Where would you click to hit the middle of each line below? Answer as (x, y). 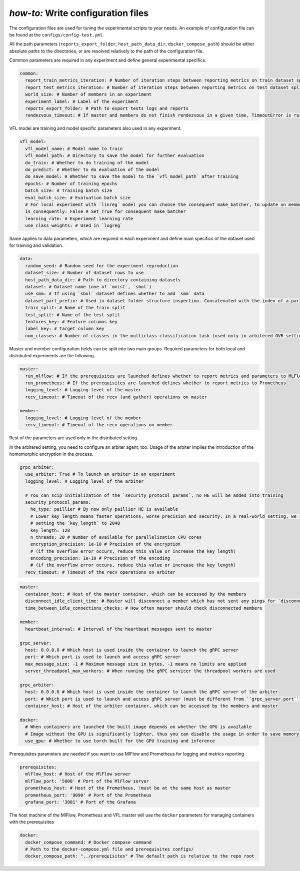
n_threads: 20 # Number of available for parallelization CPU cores (116, 537)
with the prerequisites (32, 822)
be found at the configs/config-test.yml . (57, 34)
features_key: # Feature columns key (71, 322)
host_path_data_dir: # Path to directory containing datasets (103, 280)
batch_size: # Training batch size (69, 191)
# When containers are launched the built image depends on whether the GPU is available (138, 727)
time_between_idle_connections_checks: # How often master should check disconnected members (144, 608)
